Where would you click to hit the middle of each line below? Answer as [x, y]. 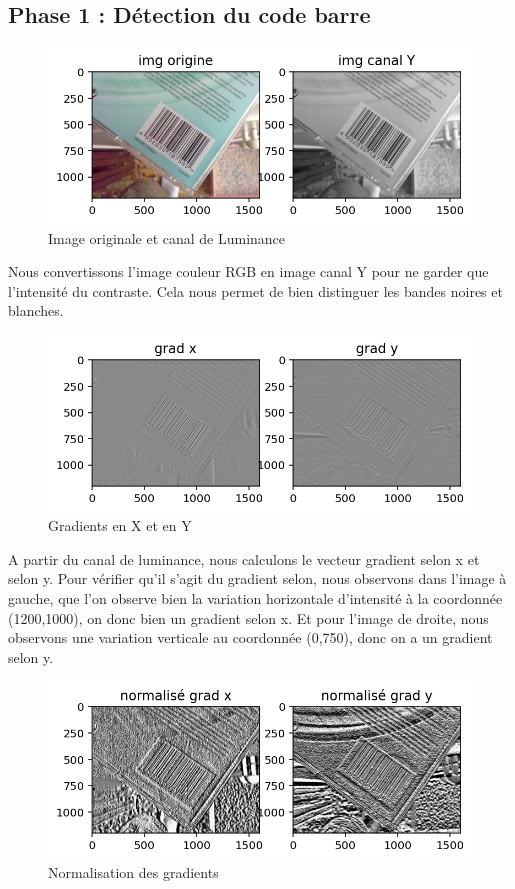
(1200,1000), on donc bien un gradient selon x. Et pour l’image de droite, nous [248, 617]
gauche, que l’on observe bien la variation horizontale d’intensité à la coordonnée [255, 598]
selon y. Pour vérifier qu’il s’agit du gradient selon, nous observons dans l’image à [257, 578]
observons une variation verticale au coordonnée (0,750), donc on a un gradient [250, 637]
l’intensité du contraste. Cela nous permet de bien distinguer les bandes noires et [255, 290]
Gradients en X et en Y [120, 525]
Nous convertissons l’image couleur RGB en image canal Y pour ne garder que [248, 271]
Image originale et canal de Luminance [167, 237]
